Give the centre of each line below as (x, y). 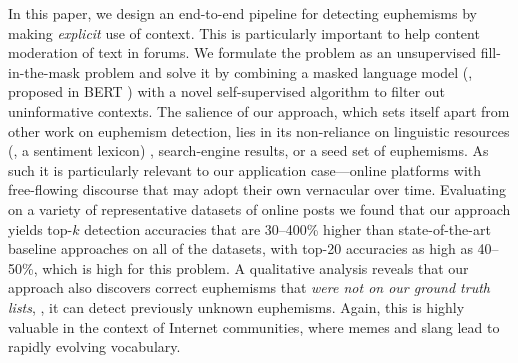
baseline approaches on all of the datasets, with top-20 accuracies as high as (240, 248)
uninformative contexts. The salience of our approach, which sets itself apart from (259, 110)
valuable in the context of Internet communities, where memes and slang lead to (254, 326)
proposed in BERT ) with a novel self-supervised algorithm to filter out (227, 91)
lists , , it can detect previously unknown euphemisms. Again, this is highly (236, 306)
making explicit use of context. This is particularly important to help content (244, 32)
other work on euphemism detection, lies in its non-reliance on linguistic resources (259, 130)
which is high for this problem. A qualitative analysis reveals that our (255, 267)
